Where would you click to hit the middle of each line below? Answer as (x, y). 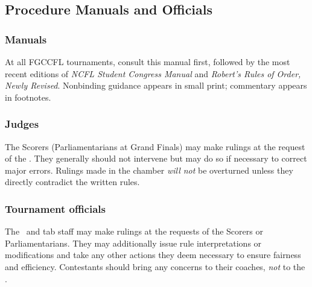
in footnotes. (28, 97)
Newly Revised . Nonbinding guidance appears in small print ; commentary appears (156, 85)
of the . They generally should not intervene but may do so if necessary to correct (156, 158)
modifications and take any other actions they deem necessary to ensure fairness (153, 255)
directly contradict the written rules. (72, 182)
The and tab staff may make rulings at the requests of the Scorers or (134, 231)
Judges (22, 124)
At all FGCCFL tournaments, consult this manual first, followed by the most (148, 61)
